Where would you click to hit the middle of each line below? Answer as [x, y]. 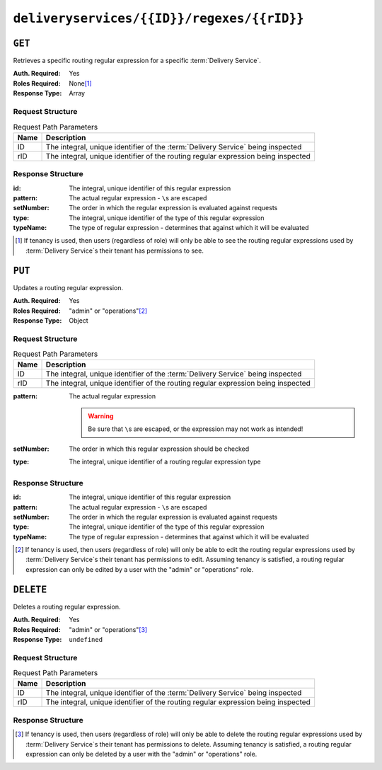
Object [79, 320]
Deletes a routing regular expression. [67, 607]
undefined [86, 639]
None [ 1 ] [80, 83]
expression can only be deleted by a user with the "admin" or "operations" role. [141, 754]
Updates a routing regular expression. [68, 287]
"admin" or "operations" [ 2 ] [108, 311]
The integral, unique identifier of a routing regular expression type [165, 461]
